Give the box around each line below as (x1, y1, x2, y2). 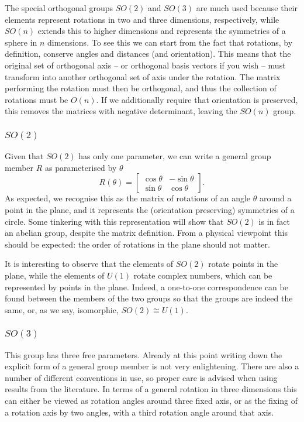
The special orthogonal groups (5, 2, 113, 13)
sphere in (5, 36, 37, 48)
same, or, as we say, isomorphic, (5, 303, 119, 315)
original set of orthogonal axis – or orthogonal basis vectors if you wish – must (5, 59, 286, 71)
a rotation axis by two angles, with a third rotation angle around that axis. (5, 406, 274, 418)
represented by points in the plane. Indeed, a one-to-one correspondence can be (5, 280, 288, 293)
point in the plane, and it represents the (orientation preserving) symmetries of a (5, 204, 295, 216)
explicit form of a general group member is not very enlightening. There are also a (5, 360, 299, 372)
